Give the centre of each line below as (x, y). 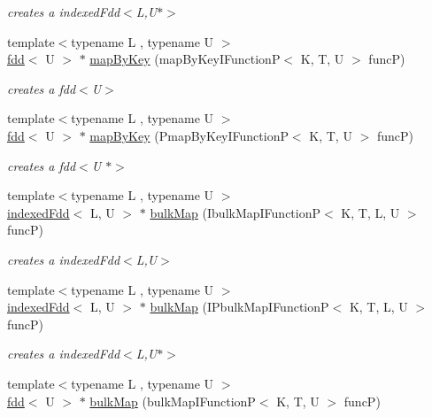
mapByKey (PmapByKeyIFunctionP (189, 135)
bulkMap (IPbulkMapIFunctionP (239, 307)
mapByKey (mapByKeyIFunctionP (185, 59)
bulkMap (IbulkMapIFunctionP (235, 212)
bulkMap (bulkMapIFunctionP (173, 401)
